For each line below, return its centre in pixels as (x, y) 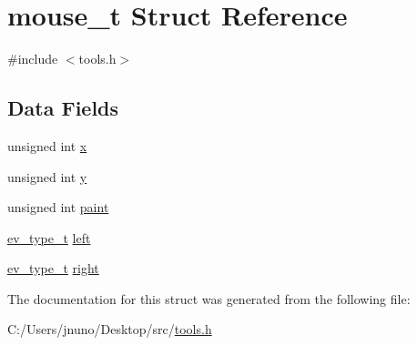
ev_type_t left (49, 237)
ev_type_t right (53, 268)
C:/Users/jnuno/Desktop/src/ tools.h (110, 329)
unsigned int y (47, 176)
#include (33, 59)
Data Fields (63, 108)
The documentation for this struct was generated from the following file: (209, 298)
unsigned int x (47, 145)
